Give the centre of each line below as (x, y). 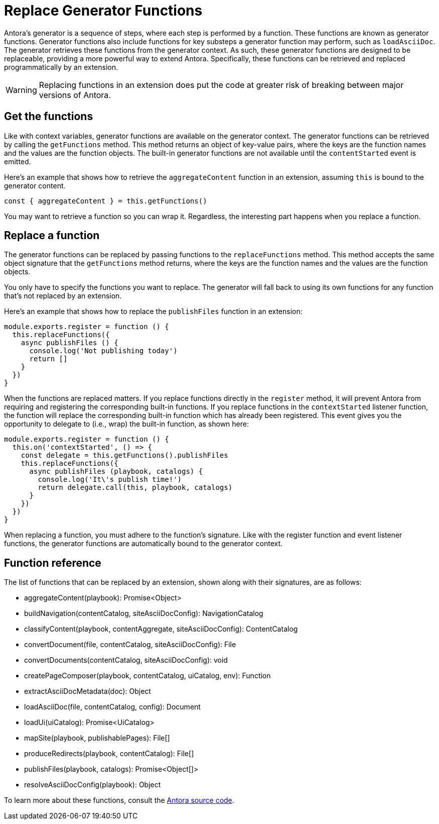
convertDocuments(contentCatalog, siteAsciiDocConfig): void (126, 660)
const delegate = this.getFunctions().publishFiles (124, 455)
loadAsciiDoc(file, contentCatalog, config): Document (112, 707)
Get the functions (49, 117)
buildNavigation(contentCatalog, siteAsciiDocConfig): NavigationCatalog (144, 613)
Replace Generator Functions (103, 11)
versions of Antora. (75, 95)
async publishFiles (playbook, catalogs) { (116, 472)
